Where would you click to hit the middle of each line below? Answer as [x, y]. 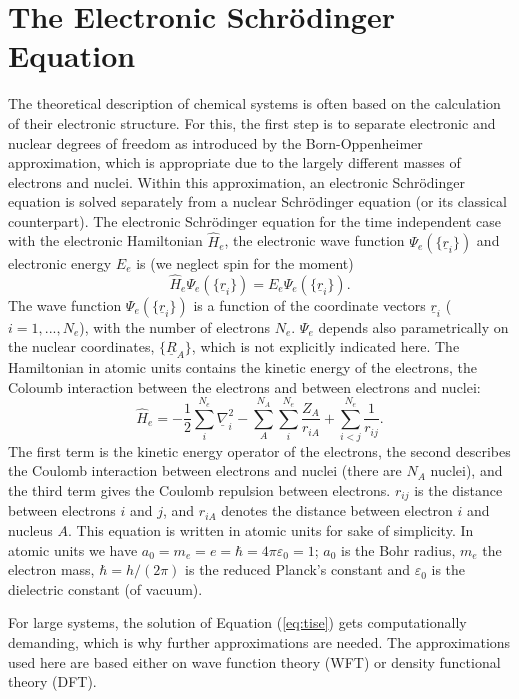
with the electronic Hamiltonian [105, 240]
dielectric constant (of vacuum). [105, 588]
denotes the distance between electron [337, 510]
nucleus [30, 530]
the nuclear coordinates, [81, 346]
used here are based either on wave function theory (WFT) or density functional [254, 661]
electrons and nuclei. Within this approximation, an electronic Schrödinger [236, 181]
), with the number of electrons [175, 326]
